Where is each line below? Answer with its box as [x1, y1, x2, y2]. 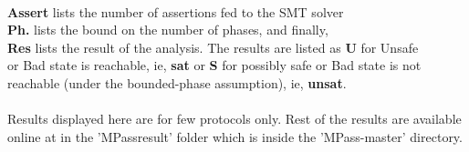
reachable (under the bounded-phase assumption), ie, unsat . [7, 73, 347, 92]
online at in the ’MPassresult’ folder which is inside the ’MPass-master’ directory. [7, 127, 463, 146]
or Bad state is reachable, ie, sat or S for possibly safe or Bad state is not [7, 56, 422, 75]
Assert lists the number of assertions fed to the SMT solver [7, 2, 344, 21]
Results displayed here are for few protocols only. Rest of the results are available [7, 109, 462, 128]
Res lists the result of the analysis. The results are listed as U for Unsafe [7, 37, 419, 56]
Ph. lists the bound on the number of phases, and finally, [7, 20, 328, 39]
